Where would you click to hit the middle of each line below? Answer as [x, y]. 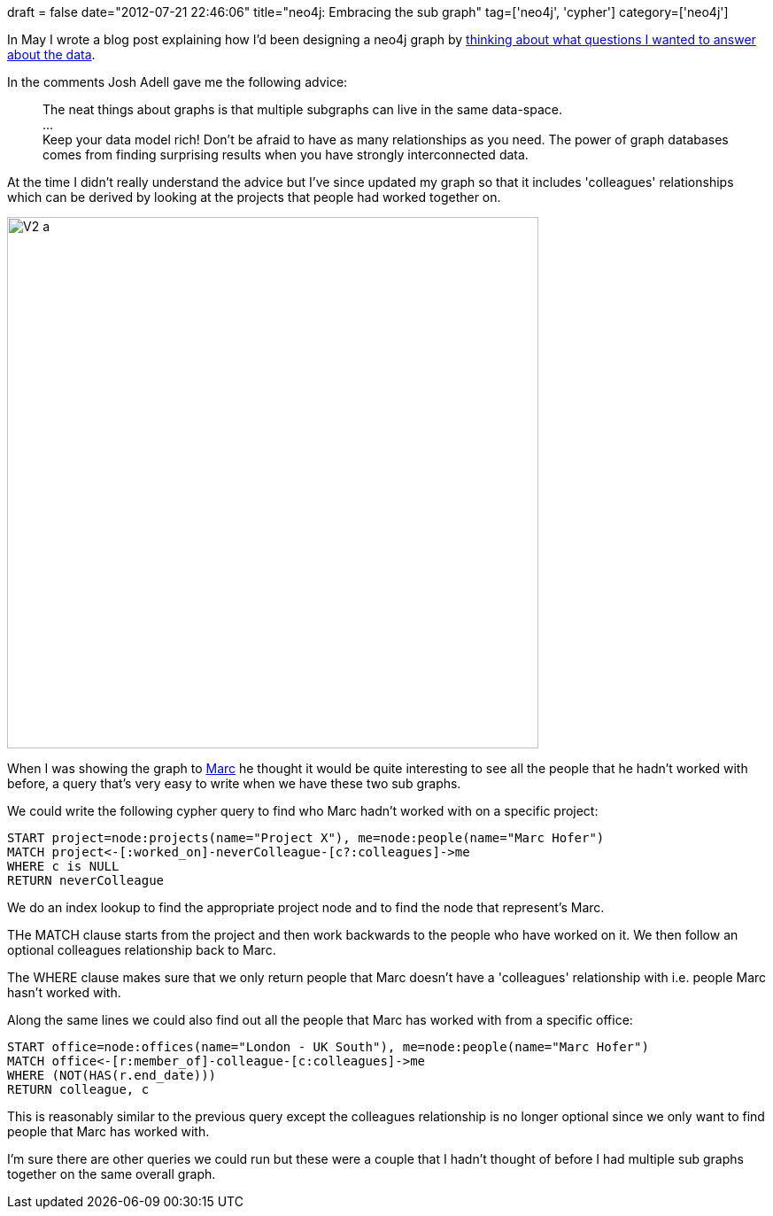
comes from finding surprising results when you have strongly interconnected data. [286, 155]
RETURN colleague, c [78, 1089]
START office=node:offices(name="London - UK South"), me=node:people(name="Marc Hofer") [328, 1047]
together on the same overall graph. [112, 1174]
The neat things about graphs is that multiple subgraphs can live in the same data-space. [302, 109]
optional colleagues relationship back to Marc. [142, 950]
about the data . [51, 54]
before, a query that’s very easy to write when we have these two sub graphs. [234, 783]
